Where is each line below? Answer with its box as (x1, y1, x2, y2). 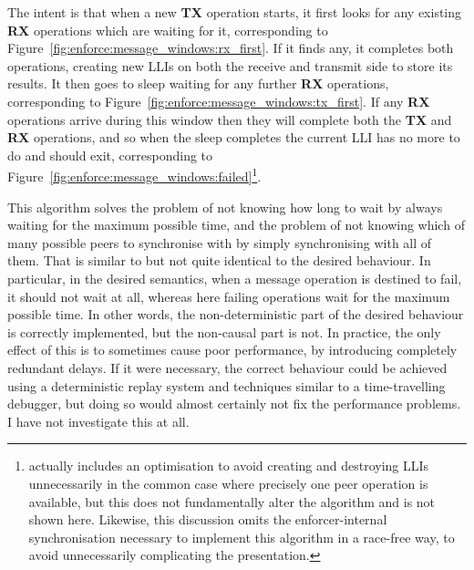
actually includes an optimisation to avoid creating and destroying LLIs (28, 456, 429, 475)
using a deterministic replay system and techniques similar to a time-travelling (7, 376, 446, 395)
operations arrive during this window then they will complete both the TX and (7, 109, 452, 129)
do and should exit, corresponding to (7, 145, 213, 164)
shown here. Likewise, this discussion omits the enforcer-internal (28, 510, 387, 529)
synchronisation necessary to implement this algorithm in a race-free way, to (28, 527, 455, 546)
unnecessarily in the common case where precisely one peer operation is (28, 473, 428, 492)
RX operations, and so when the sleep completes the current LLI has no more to (7, 128, 460, 147)
